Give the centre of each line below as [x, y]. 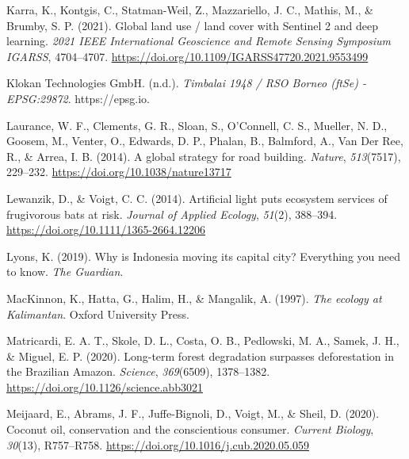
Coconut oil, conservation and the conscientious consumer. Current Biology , [190, 429]
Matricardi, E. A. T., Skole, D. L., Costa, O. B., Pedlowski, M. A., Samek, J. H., [203, 340]
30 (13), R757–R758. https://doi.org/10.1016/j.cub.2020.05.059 [158, 444]
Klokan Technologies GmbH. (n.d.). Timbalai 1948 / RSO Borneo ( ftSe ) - [187, 83]
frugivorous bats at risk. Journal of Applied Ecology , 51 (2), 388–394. [172, 214]
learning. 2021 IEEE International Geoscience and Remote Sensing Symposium [199, 41]
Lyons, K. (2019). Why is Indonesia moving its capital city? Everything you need [203, 256]
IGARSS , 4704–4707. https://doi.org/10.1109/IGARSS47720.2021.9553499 [187, 56]
